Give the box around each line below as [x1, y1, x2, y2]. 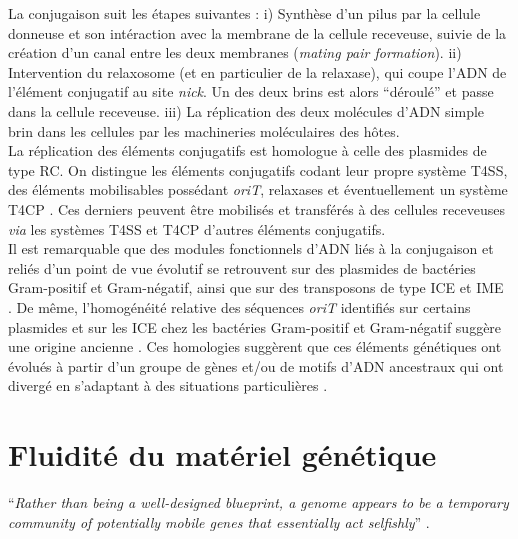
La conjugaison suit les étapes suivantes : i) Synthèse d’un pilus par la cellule [8, 3, 481, 23]
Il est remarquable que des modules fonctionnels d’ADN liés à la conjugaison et [8, 238, 494, 259]
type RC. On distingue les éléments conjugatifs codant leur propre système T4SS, [8, 159, 508, 180]
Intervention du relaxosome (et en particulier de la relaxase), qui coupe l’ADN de [8, 61, 507, 82]
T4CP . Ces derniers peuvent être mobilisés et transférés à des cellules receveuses [8, 198, 505, 219]
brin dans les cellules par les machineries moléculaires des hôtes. [8, 120, 400, 141]
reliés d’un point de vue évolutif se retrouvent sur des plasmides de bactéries [8, 257, 476, 278]
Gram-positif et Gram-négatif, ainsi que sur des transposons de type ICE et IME [8, 277, 504, 298]
